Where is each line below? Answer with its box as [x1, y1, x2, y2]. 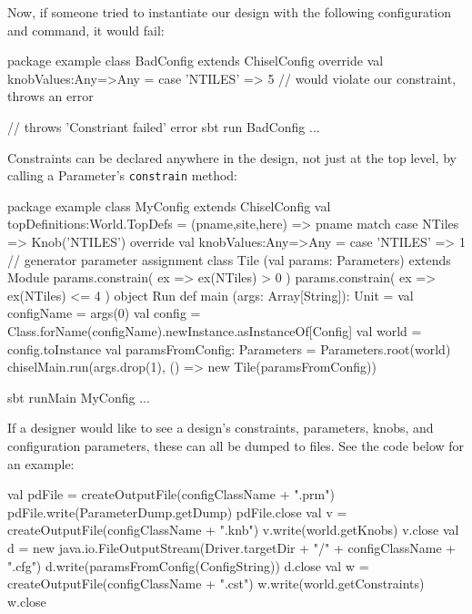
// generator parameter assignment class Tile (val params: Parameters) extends [7, 250, 451, 269]
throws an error [7, 87, 94, 106]
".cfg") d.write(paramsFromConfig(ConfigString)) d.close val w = [7, 556, 369, 575]
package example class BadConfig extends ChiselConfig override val [7, 51, 384, 70]
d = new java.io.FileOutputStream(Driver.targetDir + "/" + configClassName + [7, 537, 457, 557]
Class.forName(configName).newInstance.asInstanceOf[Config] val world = [7, 321, 422, 340]
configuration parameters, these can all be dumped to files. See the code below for [7, 435, 465, 455]
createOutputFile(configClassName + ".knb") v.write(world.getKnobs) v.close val [7, 520, 459, 539]
